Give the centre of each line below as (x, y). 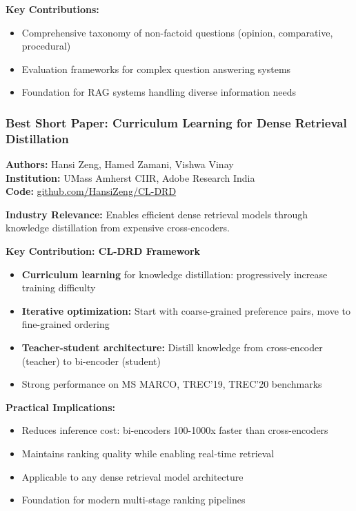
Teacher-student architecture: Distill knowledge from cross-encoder (172, 347)
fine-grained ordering (66, 324)
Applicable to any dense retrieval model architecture (132, 476)
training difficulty (59, 288)
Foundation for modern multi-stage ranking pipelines (133, 500)
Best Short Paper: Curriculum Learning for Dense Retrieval (176, 122)
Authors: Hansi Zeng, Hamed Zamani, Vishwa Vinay (120, 164)
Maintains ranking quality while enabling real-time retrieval (148, 453)
